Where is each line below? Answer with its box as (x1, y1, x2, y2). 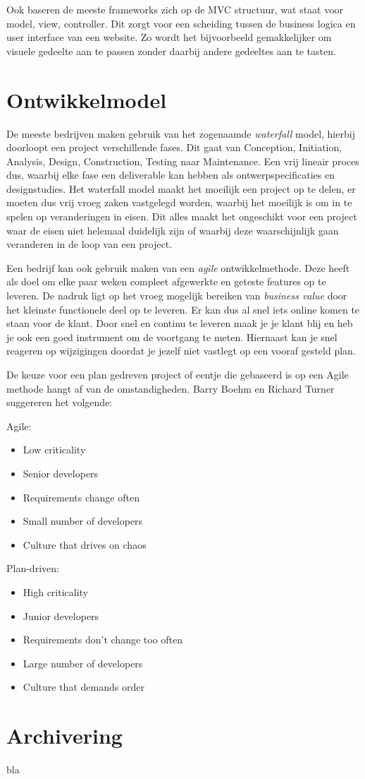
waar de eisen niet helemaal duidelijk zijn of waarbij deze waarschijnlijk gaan (6, 222, 339, 237)
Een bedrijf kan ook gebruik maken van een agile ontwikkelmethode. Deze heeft (6, 260, 350, 275)
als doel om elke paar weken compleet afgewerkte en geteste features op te (6, 274, 326, 289)
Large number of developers (23, 655, 143, 670)
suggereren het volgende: (6, 395, 113, 410)
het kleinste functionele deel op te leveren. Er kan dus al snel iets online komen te (6, 302, 360, 316)
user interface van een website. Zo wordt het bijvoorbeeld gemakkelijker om (6, 30, 332, 44)
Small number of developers (23, 513, 143, 528)
